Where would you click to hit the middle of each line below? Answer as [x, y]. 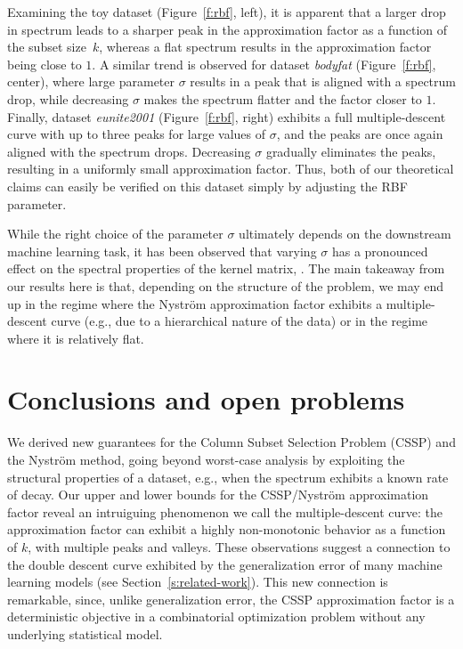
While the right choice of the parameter [115, 234]
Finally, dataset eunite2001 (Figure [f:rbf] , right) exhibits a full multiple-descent [227, 116]
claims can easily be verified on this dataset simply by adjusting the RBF [207, 186]
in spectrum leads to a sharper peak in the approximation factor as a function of [227, 29]
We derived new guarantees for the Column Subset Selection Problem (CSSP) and [231, 442]
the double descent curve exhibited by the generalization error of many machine [225, 564]
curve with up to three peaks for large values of [137, 134]
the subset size [47, 47]
